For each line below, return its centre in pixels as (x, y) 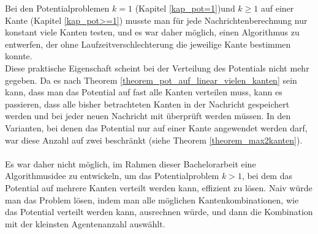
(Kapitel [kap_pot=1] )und (185, 8)
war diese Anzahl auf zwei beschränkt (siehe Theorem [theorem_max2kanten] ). (154, 140)
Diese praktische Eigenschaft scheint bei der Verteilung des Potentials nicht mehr (157, 68)
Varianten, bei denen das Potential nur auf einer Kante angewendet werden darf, (156, 127)
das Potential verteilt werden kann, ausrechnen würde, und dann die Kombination (159, 212)
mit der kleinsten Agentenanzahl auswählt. (85, 223)
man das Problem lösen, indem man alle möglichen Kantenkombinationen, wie (152, 199)
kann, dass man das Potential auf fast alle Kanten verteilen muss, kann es (144, 92)
